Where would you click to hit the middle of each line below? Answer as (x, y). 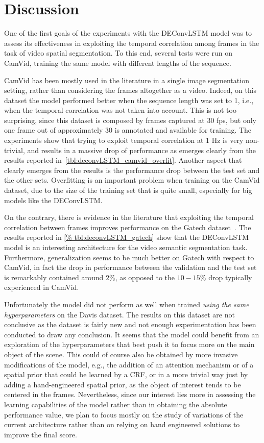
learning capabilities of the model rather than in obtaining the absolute (116, 404)
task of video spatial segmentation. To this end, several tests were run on (118, 53)
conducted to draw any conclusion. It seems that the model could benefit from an (132, 334)
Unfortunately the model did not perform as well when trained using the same (127, 304)
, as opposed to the (145, 277)
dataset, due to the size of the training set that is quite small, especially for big (128, 190)
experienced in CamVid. (42, 287)
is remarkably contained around (54, 277)
